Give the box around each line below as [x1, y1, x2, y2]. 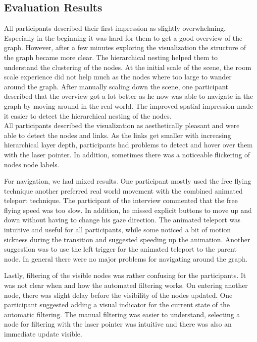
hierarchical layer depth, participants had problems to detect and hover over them [4, 139, 253, 150]
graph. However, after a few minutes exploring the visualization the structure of [4, 42, 246, 53]
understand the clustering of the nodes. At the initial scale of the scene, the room [4, 62, 252, 72]
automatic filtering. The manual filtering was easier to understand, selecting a [4, 309, 240, 319]
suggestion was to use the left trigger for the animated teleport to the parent [4, 244, 237, 254]
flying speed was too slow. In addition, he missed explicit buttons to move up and [4, 205, 252, 215]
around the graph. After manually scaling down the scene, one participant [4, 81, 229, 91]
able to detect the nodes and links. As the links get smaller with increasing [4, 130, 231, 140]
